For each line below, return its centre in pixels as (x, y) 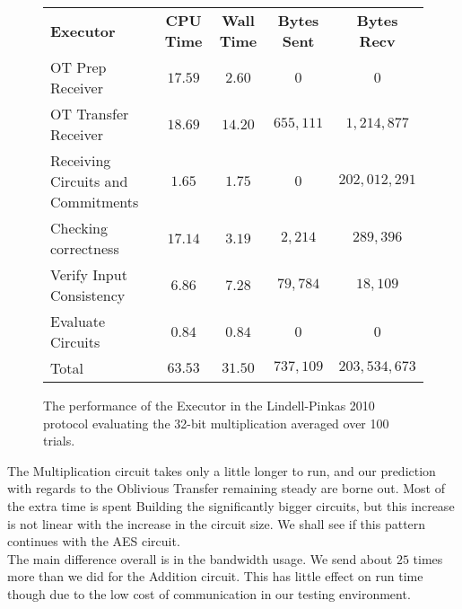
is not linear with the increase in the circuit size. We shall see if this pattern (217, 523)
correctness (85, 248)
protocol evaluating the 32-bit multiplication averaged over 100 (216, 423)
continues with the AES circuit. (94, 541)
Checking (79, 228)
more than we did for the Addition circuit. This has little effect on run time (215, 576)
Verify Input (89, 274)
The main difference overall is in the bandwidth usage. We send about (200, 558)
